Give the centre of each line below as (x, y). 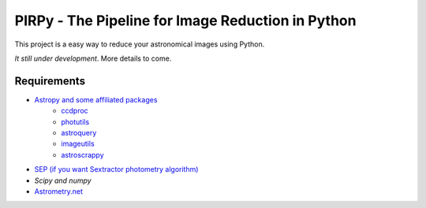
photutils (75, 121)
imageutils (78, 144)
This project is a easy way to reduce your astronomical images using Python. (140, 44)
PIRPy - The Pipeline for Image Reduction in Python (185, 20)
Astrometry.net (58, 191)
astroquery (79, 133)
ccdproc (75, 111)
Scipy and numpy (63, 180)
